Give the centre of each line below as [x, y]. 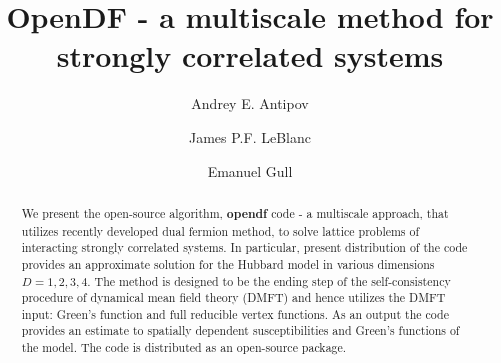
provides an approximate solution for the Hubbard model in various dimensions [228, 263]
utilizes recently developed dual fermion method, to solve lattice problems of [220, 230]
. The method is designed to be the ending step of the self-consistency [269, 280]
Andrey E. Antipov [250, 103]
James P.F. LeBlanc [250, 136]
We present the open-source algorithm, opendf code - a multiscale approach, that [235, 213]
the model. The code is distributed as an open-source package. [184, 347]
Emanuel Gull [250, 170]
